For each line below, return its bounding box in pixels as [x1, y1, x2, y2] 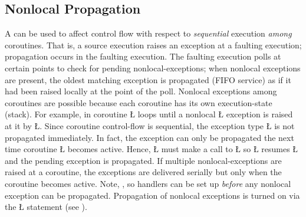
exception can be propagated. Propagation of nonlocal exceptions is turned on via [5, 189, 300, 201]
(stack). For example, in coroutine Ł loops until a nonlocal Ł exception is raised [5, 108, 293, 120]
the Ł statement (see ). [5, 200, 87, 213]
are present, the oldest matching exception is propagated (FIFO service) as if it [5, 73, 291, 86]
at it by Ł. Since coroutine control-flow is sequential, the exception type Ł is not [5, 119, 295, 131]
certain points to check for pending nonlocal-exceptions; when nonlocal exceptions [5, 61, 301, 74]
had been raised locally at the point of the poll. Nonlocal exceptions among [5, 85, 277, 97]
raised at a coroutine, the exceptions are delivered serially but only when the [5, 166, 282, 178]
